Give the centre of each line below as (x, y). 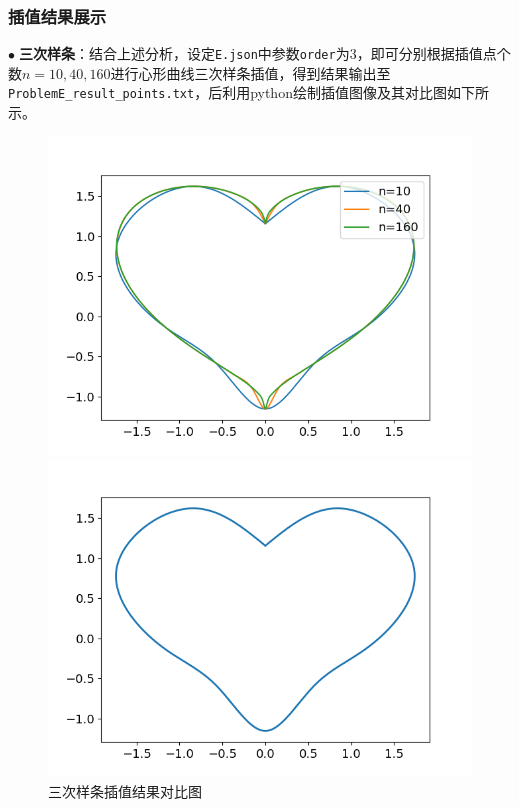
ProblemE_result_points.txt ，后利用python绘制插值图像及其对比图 (227, 92)
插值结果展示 (57, 15)
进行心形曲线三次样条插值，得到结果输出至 (250, 72)
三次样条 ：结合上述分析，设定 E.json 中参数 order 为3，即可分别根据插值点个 (264, 53)
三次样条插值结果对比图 (125, 790)
